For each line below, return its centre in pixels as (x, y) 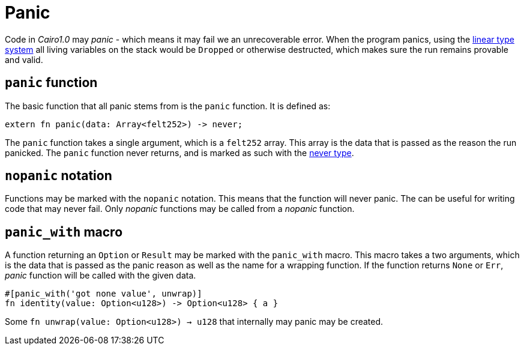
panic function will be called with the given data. (101, 276)
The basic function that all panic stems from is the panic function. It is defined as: (168, 106)
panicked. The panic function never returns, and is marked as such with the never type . (179, 152)
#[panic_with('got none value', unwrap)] (104, 294)
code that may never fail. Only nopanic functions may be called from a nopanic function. (180, 209)
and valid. (24, 59)
